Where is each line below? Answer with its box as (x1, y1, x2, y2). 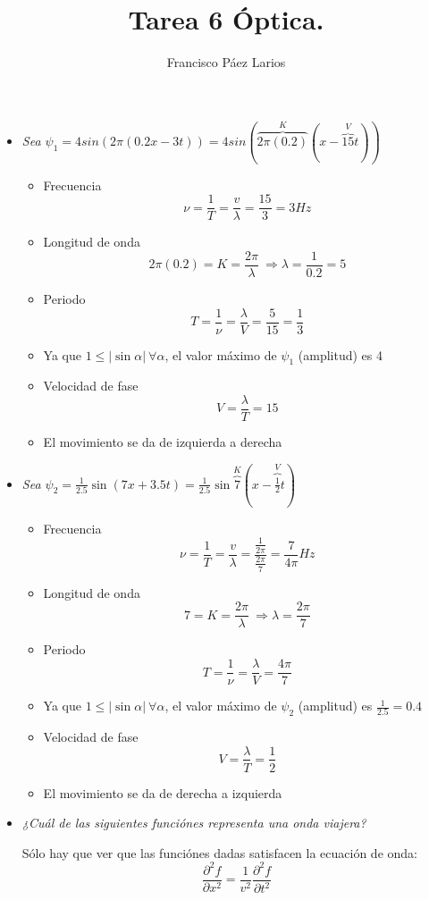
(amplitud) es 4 (298, 345, 383, 364)
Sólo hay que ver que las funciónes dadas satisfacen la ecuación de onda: (21, 843, 417, 862)
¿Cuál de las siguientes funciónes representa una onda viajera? (21, 813, 366, 832)
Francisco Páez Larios (166, 53, 286, 71)
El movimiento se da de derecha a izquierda (43, 783, 282, 802)
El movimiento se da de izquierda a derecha (43, 433, 282, 451)
